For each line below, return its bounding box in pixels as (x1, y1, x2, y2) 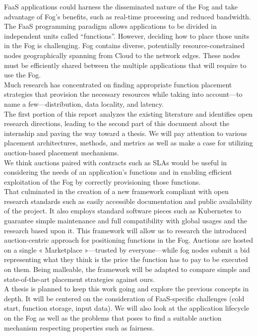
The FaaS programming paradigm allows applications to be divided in (4, 21, 217, 31)
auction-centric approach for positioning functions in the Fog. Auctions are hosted (4, 235, 253, 245)
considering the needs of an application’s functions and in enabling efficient (4, 167, 232, 177)
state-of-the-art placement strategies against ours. (4, 273, 155, 284)
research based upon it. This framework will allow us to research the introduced (4, 225, 247, 235)
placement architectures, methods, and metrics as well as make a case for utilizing (4, 137, 253, 148)
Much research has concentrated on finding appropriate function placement (4, 79, 232, 89)
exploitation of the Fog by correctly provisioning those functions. (4, 176, 201, 187)
